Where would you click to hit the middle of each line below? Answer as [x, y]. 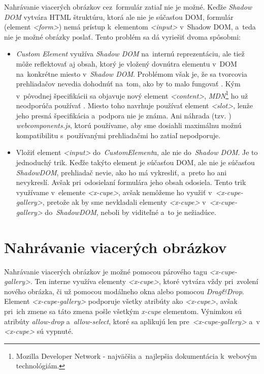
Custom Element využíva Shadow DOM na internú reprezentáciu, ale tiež [130, 54]
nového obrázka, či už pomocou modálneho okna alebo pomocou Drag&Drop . [124, 291]
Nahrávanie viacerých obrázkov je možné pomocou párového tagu [106, 271]
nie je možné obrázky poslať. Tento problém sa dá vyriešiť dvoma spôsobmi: [122, 36]
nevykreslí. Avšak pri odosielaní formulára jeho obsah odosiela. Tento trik [131, 182]
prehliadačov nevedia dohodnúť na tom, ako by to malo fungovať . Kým [128, 84]
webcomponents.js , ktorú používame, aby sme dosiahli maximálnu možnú [129, 125]
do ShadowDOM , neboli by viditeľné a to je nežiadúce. [130, 212]
